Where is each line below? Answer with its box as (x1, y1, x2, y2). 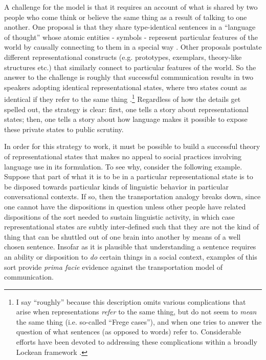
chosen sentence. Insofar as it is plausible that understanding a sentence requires (4, 241, 256, 252)
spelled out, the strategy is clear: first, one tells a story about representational (4, 103, 249, 114)
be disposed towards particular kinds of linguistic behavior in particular (4, 181, 229, 192)
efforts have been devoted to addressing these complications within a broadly (16, 336, 257, 347)
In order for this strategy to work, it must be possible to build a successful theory (4, 141, 260, 152)
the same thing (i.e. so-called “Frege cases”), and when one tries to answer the (16, 316, 262, 327)
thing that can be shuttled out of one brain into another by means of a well (4, 231, 241, 242)
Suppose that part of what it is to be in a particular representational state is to (4, 171, 253, 182)
